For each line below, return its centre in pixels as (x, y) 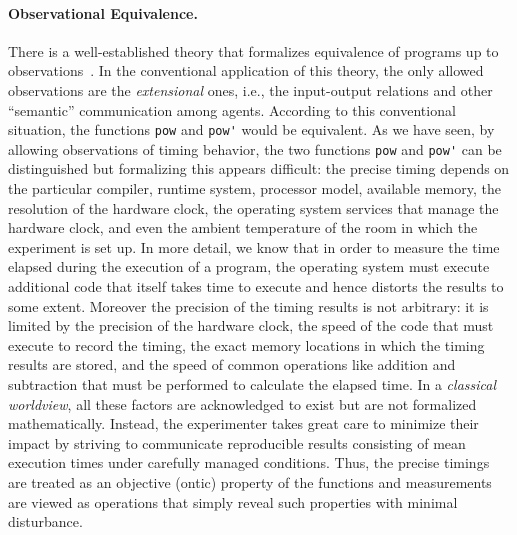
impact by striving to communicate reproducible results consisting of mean (237, 442)
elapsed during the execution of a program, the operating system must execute (249, 266)
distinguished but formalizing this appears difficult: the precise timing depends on (259, 168)
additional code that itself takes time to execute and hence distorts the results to (256, 286)
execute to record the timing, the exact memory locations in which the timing (246, 344)
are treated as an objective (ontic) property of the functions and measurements (250, 481)
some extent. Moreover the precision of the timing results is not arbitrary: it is (248, 305)
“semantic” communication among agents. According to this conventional (232, 109)
